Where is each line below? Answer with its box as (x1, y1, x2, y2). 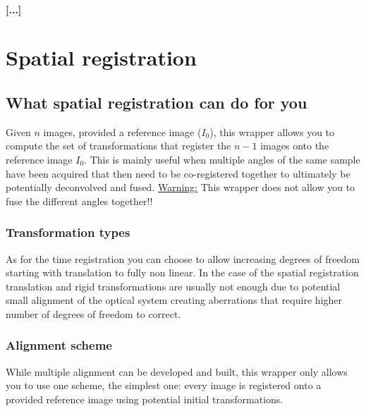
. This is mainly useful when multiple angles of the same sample (84, 152, 360, 166)
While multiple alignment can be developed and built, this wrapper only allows (6, 364, 348, 379)
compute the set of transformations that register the (6, 138, 231, 153)
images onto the (260, 138, 329, 153)
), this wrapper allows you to (209, 124, 335, 139)
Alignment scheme (6, 336, 112, 354)
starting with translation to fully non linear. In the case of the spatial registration (6, 265, 359, 280)
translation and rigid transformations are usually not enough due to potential (6, 278, 341, 293)
